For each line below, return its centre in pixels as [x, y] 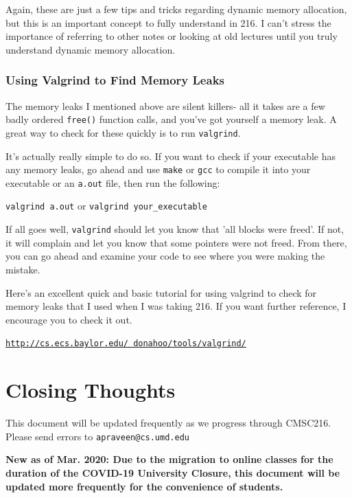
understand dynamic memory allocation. [91, 49]
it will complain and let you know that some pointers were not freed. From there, [176, 242]
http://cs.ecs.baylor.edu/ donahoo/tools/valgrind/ [126, 344]
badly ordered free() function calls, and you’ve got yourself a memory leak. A [171, 119]
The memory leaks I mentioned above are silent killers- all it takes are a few [165, 105]
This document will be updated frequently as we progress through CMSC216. [168, 423]
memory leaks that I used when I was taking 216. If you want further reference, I [176, 306]
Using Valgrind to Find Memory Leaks [115, 80]
